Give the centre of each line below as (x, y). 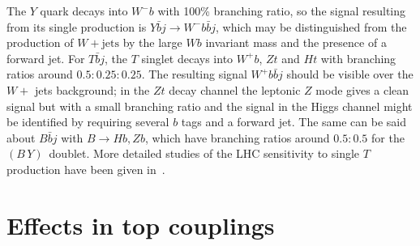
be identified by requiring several (88, 122)
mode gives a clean (362, 89)
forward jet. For (46, 58)
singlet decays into (187, 58)
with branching (358, 58)
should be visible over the (350, 74)
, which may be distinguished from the (311, 26)
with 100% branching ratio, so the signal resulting (282, 11)
